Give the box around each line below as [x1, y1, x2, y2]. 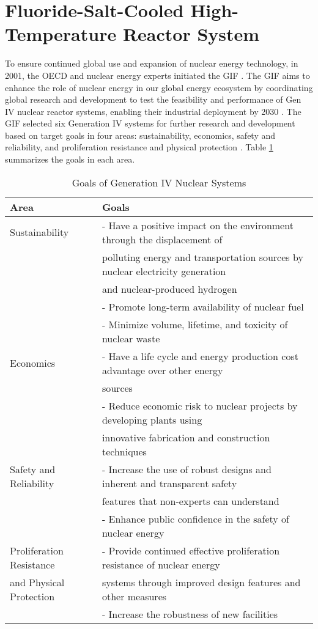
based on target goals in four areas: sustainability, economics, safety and [5, 128, 276, 141]
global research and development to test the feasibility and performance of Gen [5, 93, 301, 106]
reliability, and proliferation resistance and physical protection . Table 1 [5, 141, 273, 153]
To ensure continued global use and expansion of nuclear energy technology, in [5, 57, 298, 70]
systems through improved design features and [102, 575, 301, 589]
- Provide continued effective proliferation [102, 543, 280, 557]
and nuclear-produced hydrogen [102, 281, 237, 296]
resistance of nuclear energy [102, 557, 220, 572]
